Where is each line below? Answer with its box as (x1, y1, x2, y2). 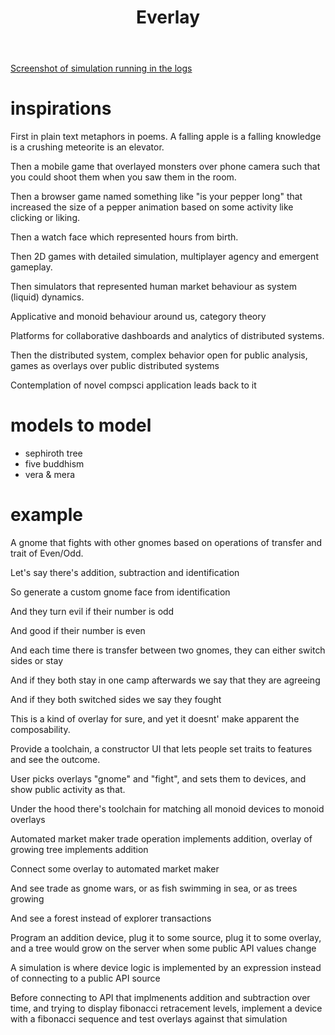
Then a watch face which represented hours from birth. (10, 231, 239, 243)
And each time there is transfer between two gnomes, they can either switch (10, 644, 326, 656)
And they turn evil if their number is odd (10, 606, 175, 617)
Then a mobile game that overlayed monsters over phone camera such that (10, 161, 321, 173)
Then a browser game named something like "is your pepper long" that (10, 191, 303, 203)
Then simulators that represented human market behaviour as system (10, 281, 297, 293)
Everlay (135, 6, 201, 29)
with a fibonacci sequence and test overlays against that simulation (10, 1013, 288, 1025)
